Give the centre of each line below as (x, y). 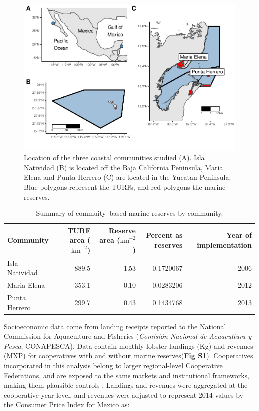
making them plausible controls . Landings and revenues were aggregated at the (126, 385)
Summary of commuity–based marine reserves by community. (129, 213)
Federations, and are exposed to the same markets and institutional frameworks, (127, 375)
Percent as (164, 235)
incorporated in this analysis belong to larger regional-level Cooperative (113, 365)
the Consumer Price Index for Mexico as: (67, 404)
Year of (239, 235)
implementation (224, 245)
